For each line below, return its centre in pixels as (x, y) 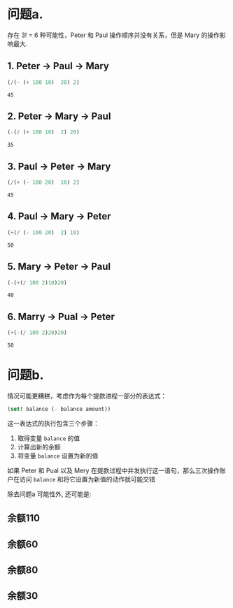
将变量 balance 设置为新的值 (58, 456)
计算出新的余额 (39, 447)
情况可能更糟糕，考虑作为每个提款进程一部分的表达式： (87, 396)
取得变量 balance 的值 (49, 438)
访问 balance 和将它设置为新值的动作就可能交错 (87, 479)
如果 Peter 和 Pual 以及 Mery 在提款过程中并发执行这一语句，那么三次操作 (114, 470)
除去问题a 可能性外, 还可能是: (49, 494)
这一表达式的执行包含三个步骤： (53, 423)
